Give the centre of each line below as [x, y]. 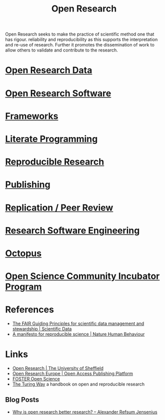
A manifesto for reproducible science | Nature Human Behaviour [78, 334]
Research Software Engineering [72, 230]
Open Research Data [49, 70]
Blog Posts [22, 400]
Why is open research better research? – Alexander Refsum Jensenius [85, 412]
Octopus [23, 253]
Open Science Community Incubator [82, 276]
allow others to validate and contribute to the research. [62, 50]
